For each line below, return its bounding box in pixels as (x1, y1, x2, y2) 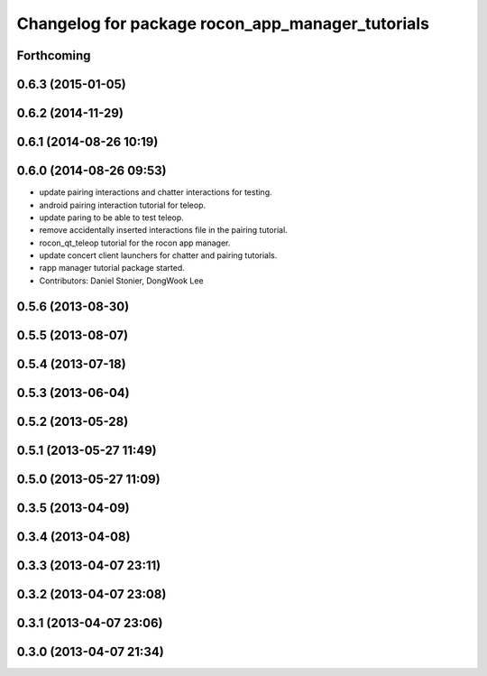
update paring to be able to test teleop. (39, 212, 184, 223)
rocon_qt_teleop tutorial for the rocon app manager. (39, 237, 231, 248)
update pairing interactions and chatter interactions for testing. (39, 187, 272, 198)
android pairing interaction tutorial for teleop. (39, 199, 207, 210)
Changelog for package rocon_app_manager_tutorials (16, 14, 430, 33)
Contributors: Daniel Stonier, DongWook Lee (39, 275, 204, 286)
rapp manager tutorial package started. (39, 263, 185, 273)
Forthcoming (16, 48, 91, 63)
